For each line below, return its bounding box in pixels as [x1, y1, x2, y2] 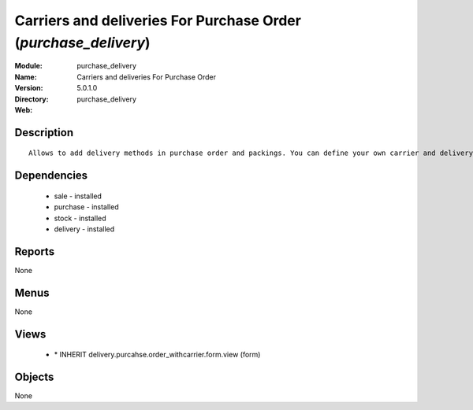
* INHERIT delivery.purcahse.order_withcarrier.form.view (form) [54, 350, 261, 360]
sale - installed [54, 191, 102, 201]
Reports [14, 245, 55, 258]
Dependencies [14, 169, 88, 183]
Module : [14, 61, 43, 71]
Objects [14, 370, 54, 383]
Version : [14, 83, 43, 93]
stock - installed [54, 213, 106, 223]
